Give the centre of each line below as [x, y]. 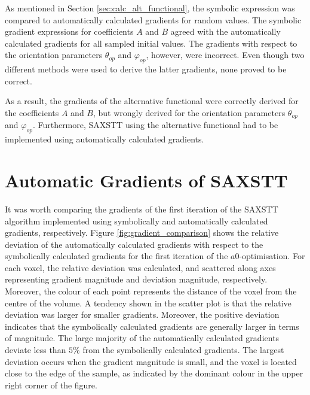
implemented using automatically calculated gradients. [105, 139]
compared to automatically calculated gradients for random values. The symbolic [153, 19]
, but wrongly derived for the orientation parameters [189, 112]
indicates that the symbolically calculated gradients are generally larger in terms [152, 326]
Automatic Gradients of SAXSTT [146, 180]
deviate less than [36, 350]
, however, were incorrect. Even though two [225, 55]
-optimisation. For [272, 256]
